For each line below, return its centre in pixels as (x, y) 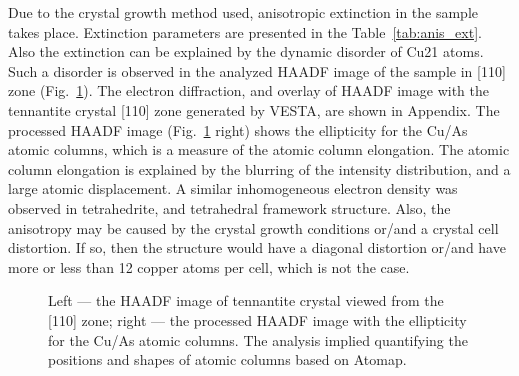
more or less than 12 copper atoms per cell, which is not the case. (209, 266)
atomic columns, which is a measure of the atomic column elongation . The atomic (259, 149)
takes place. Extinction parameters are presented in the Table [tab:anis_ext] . (245, 31)
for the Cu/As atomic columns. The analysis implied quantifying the (258, 339)
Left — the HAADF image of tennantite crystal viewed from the (246, 300)
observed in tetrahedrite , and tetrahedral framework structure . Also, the (229, 207)
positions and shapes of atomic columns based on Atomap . (227, 359)
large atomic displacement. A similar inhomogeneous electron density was (233, 188)
